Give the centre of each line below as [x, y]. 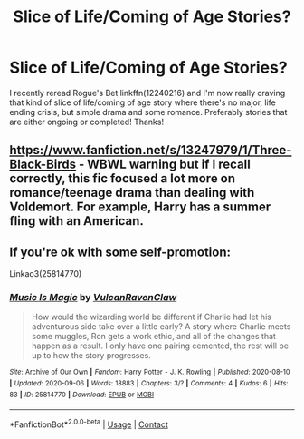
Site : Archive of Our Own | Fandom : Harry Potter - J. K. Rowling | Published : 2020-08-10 [150, 372]
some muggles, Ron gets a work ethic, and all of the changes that [153, 337]
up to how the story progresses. [91, 356]
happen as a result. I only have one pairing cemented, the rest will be [160, 346]
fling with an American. [77, 221]
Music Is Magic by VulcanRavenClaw [93, 298]
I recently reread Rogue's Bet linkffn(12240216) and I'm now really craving [147, 93]
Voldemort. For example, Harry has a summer [140, 207]
